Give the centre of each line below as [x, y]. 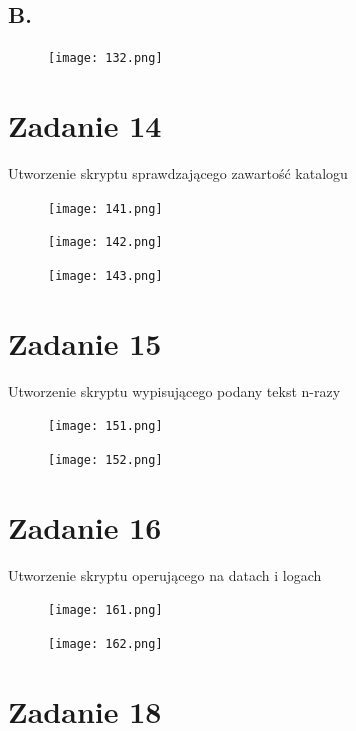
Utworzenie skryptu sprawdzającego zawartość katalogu [178, 172]
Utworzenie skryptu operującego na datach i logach [165, 574]
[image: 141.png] [105, 208]
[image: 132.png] [105, 58]
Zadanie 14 [85, 125]
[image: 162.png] [105, 643]
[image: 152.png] [105, 459]
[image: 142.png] [105, 242]
